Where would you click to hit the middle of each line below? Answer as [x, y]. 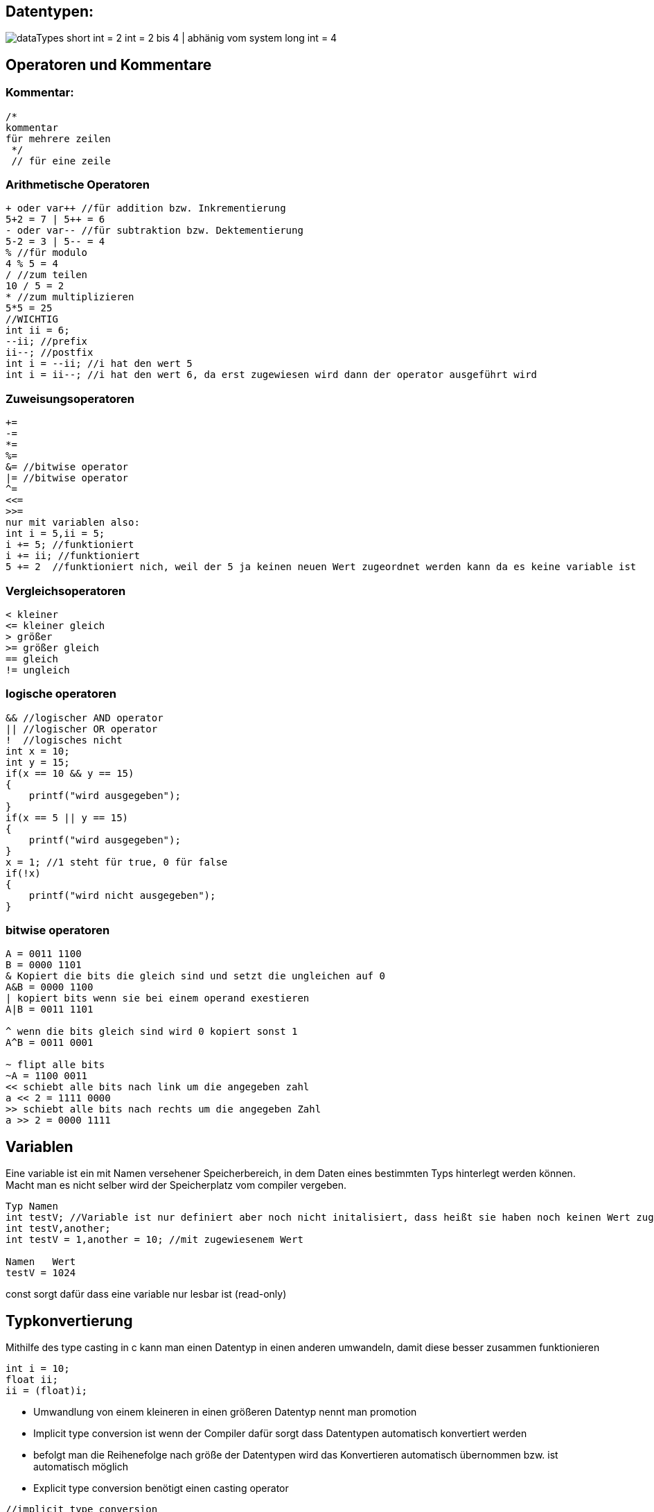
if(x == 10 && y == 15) [70, 773]
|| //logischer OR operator [82, 729]
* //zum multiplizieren [70, 297]
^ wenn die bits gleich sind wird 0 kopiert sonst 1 [152, 1032]
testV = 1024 [41, 1273]
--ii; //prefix [47, 342]
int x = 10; [38, 751]
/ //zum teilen [47, 275]
